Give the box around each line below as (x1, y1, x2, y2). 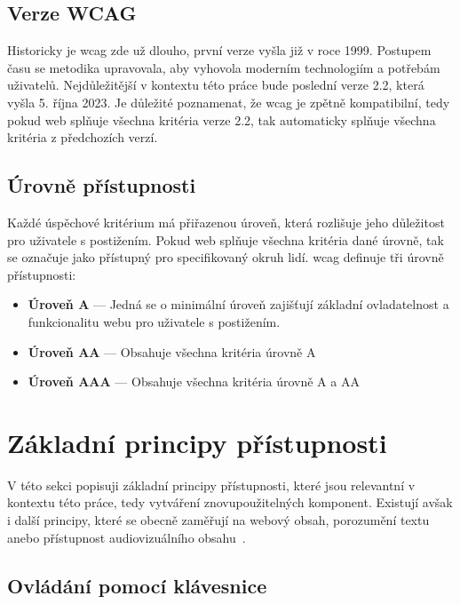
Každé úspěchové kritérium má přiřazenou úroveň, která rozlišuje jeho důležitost (7, 212, 445, 231)
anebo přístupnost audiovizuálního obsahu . (7, 528, 246, 546)
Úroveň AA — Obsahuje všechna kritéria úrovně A (28, 342, 316, 361)
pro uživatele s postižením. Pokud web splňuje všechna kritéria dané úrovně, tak (7, 230, 444, 249)
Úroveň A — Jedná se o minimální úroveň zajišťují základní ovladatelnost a (28, 295, 449, 314)
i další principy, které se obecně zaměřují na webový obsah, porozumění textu (7, 511, 430, 529)
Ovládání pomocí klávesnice (7, 571, 267, 599)
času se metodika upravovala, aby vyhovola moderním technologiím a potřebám (7, 58, 440, 76)
